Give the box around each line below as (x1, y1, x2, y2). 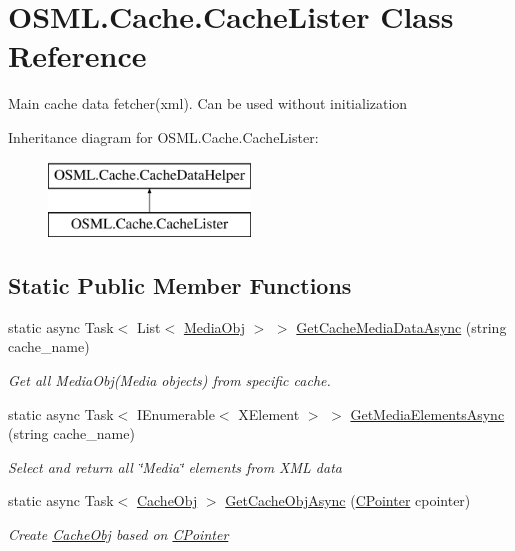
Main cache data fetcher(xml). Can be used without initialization (8, 93, 408, 114)
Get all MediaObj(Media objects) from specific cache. (8, 370, 331, 391)
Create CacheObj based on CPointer (8, 524, 229, 545)
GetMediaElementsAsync (350, 403, 505, 424)
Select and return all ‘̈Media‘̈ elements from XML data (8, 456, 342, 477)
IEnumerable (136, 403, 215, 424)
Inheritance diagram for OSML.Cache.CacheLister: (8, 126, 319, 147)
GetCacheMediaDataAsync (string (296, 316, 507, 337)
